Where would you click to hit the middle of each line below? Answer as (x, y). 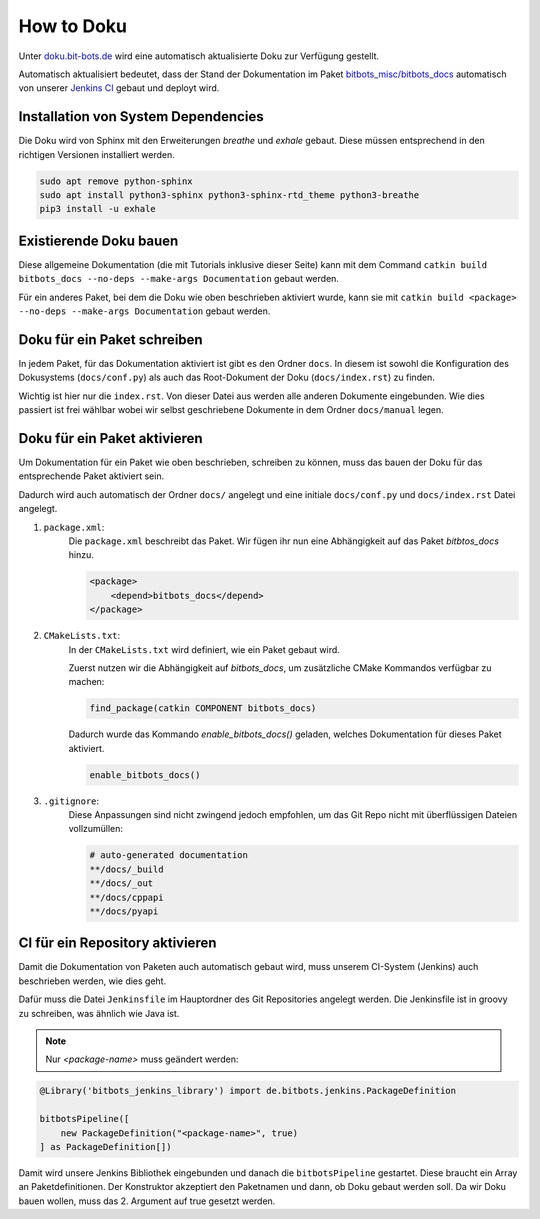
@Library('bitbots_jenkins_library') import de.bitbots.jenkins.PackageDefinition (248, 1091)
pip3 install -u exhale (98, 209)
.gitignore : (71, 801)
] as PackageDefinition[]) (105, 1146)
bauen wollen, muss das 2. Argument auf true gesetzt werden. (147, 1201)
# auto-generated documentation (169, 855)
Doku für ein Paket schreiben (111, 339)
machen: (86, 682)
